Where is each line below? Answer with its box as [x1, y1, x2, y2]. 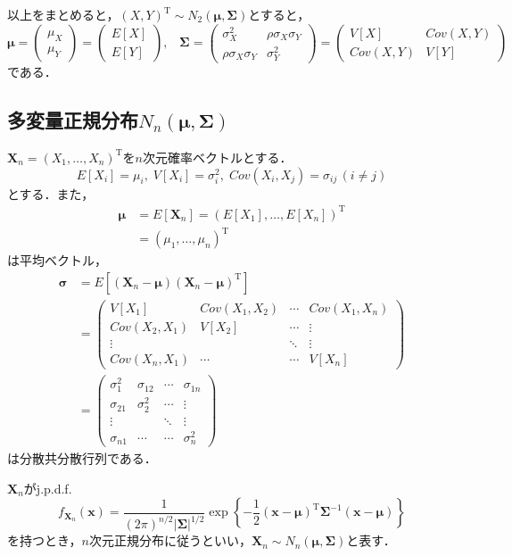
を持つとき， [7, 531, 82, 550]
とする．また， [7, 184, 95, 203]
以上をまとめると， [7, 5, 120, 23]
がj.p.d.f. [23, 478, 72, 497]
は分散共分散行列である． [7, 449, 157, 468]
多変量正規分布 [7, 106, 138, 134]
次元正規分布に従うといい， [89, 531, 252, 550]
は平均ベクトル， [7, 251, 107, 270]
